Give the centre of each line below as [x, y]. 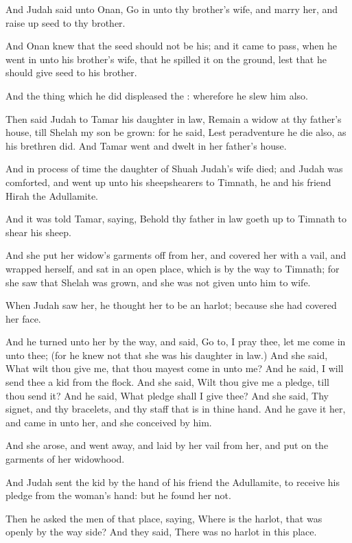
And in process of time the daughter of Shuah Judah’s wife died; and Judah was [174, 169]
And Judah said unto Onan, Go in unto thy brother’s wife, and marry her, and [172, 9]
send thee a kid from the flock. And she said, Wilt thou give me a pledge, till [167, 382]
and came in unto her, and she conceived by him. [109, 422]
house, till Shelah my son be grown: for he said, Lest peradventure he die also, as [176, 132]
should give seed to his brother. [71, 72]
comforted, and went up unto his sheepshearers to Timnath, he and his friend [168, 182]
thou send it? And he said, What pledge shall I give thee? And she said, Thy [167, 395]
